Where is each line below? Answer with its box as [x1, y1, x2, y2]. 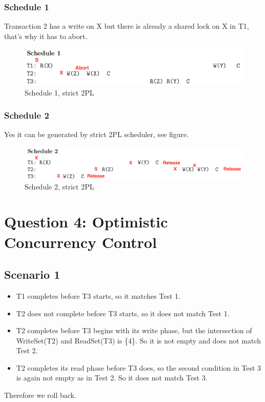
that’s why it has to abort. [4, 30, 88, 41]
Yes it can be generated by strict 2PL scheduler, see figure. [4, 129, 189, 140]
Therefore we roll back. [4, 390, 76, 400]
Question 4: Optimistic [4, 211, 168, 232]
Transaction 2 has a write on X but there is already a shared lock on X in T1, [4, 21, 249, 31]
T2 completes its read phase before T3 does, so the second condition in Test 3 [16, 362, 261, 373]
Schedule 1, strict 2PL [25, 87, 94, 98]
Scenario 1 [4, 266, 60, 282]
